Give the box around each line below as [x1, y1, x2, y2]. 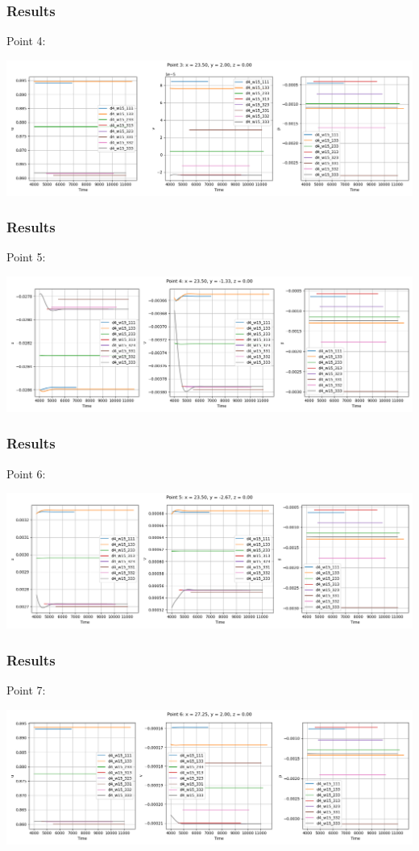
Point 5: [6, 248, 46, 265]
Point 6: [6, 465, 46, 482]
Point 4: [6, 32, 46, 49]
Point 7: [6, 681, 46, 698]
